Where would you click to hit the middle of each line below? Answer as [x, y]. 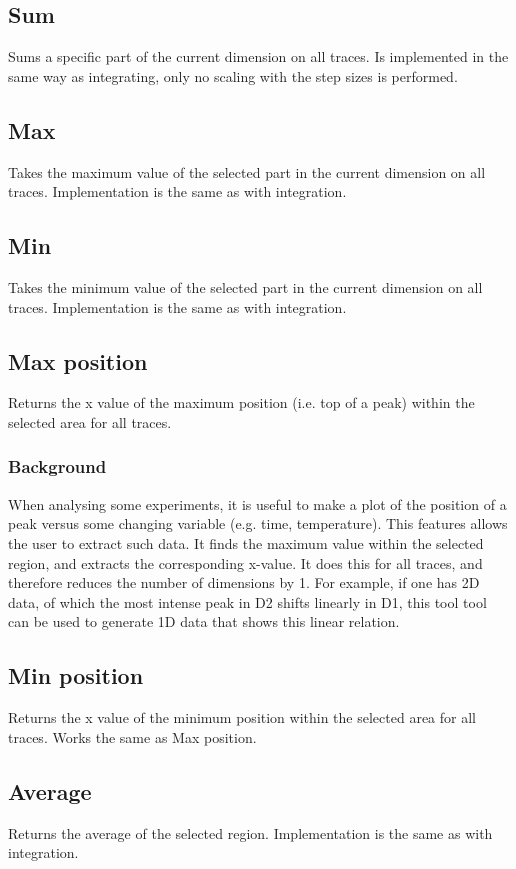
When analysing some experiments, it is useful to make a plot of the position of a [257, 503]
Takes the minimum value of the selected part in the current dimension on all [245, 286]
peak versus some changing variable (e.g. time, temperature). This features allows [258, 523]
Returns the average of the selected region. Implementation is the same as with [250, 832]
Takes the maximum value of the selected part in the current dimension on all [247, 171]
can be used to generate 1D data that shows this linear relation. [204, 621]
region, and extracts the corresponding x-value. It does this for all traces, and [245, 562]
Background [57, 466]
